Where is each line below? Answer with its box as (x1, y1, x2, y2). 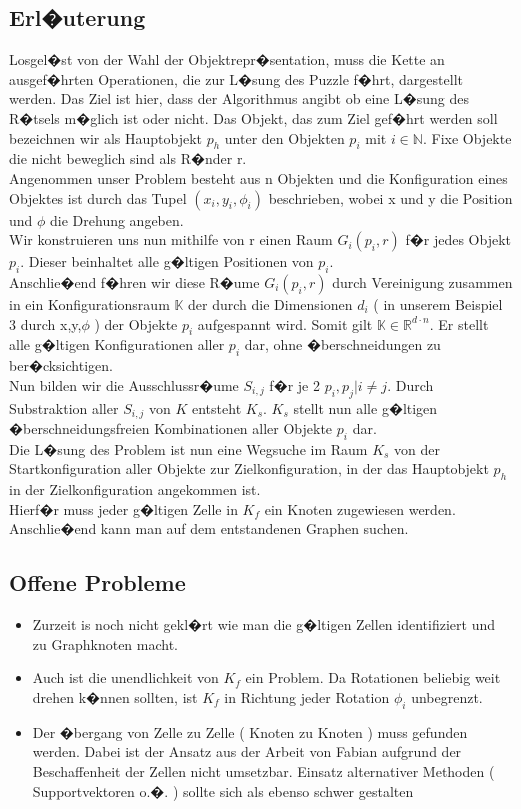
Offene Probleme (9, 567, 186, 598)
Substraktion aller (9, 397, 119, 418)
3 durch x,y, (9, 313, 82, 334)
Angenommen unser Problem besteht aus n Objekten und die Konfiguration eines (9, 167, 508, 188)
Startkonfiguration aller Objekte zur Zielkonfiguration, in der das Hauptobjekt (9, 458, 489, 479)
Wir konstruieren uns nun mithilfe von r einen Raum (9, 229, 333, 250)
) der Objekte (94, 313, 178, 334)
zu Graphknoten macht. (32, 633, 179, 654)
